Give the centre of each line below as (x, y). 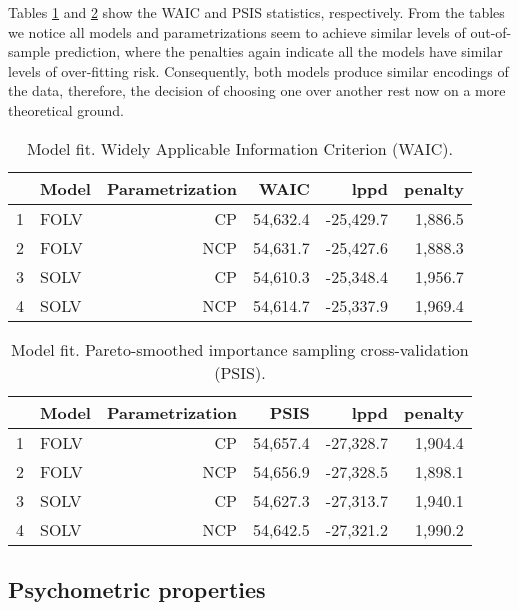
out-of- (491, 31)
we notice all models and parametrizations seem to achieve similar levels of (237, 31)
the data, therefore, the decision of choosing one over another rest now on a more (257, 90)
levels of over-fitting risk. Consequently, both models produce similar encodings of (258, 70)
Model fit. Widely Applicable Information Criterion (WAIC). (239, 148)
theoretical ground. (66, 109)
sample (29, 51)
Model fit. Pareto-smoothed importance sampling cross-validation (240, 349)
